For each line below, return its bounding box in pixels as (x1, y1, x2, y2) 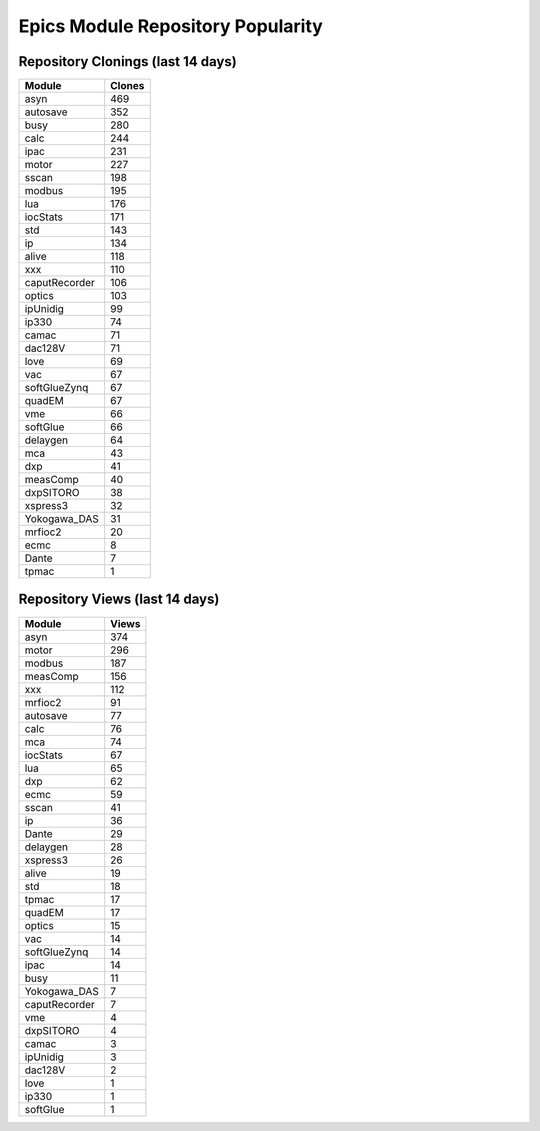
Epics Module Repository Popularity (18, 15, 324, 37)
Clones (110, 79, 145, 93)
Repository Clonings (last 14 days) (18, 53, 237, 70)
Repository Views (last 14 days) (18, 591, 220, 608)
